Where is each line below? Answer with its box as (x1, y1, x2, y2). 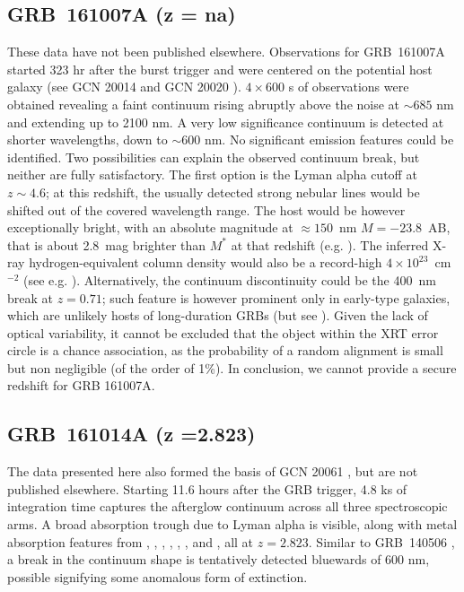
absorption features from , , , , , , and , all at (7, 532, 254, 551)
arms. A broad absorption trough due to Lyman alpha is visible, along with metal (7, 515, 458, 534)
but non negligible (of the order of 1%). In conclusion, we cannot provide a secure (7, 358, 457, 377)
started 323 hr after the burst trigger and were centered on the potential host (7, 59, 433, 78)
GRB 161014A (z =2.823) (7, 420, 256, 448)
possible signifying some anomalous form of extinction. (7, 567, 308, 586)
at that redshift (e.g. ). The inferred (231, 235, 429, 254)
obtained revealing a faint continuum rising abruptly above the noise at (7, 94, 400, 113)
